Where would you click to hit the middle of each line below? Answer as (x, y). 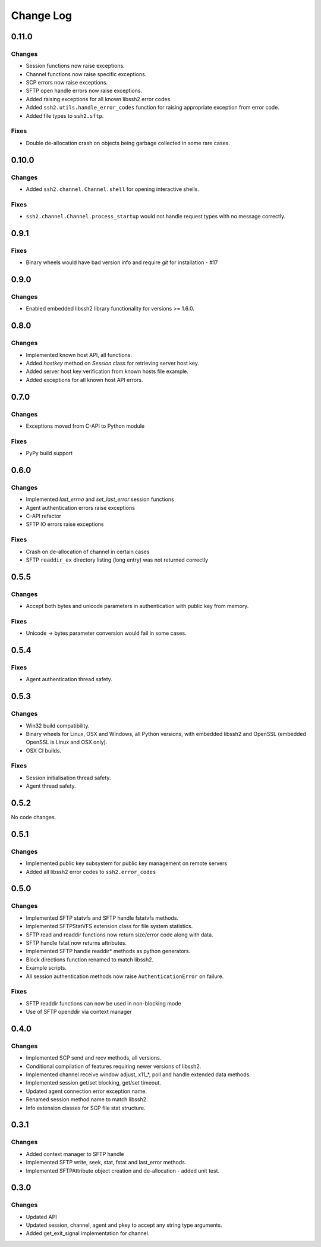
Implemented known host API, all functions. (79, 355)
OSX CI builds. (44, 750)
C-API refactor (44, 516)
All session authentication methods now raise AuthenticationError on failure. (125, 976)
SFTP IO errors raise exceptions (65, 524)
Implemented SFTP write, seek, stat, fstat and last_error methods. (106, 1163)
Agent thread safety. (51, 786)
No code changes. (34, 817)
